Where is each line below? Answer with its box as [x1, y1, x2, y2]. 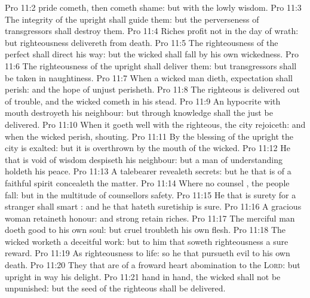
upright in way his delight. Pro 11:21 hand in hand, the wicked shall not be [5, 270, 281, 282]
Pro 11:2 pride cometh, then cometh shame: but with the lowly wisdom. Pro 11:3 [5, 1, 302, 13]
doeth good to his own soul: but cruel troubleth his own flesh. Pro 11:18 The [5, 223, 286, 236]
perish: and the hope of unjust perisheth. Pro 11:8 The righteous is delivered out [5, 83, 300, 96]
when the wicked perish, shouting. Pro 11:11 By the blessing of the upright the [5, 130, 294, 142]
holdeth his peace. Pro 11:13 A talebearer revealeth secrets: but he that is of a [5, 165, 291, 177]
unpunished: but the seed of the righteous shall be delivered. [5, 282, 226, 294]
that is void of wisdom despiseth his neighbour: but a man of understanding [5, 153, 283, 165]
